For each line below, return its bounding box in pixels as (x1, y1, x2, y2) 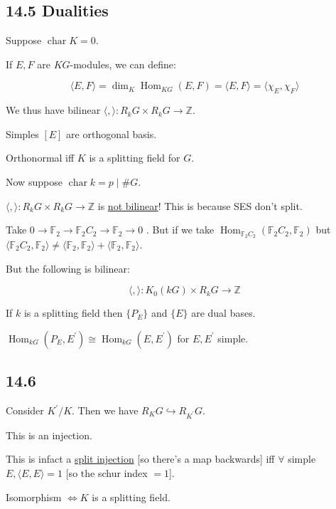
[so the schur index (65, 465, 148, 480)
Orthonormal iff (6, 150, 75, 165)
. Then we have (72, 403, 139, 417)
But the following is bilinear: (6, 261, 130, 276)
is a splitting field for (89, 150, 180, 165)
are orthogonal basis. (66, 126, 157, 141)
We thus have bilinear (6, 103, 101, 117)
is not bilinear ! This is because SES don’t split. (97, 198, 303, 213)
